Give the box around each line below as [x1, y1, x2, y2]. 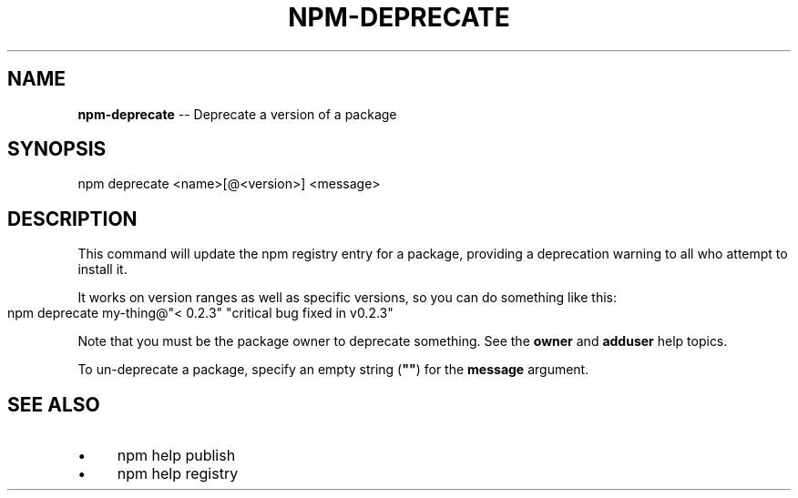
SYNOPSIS [7, 137, 107, 161]
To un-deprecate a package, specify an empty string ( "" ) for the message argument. [77, 361, 589, 378]
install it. [77, 261, 128, 278]
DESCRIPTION [7, 207, 138, 230]
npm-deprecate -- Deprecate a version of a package [77, 106, 397, 122]
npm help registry [117, 464, 239, 483]
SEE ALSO [7, 392, 100, 416]
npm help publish [117, 446, 236, 465]
